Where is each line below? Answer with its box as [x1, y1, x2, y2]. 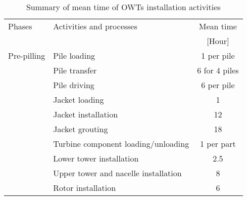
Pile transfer [53, 64, 97, 76]
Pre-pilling [8, 50, 45, 61]
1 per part [200, 138, 236, 149]
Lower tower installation [53, 152, 139, 164]
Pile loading [53, 50, 95, 61]
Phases [8, 20, 32, 32]
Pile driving [53, 79, 94, 91]
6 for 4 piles [197, 64, 239, 76]
